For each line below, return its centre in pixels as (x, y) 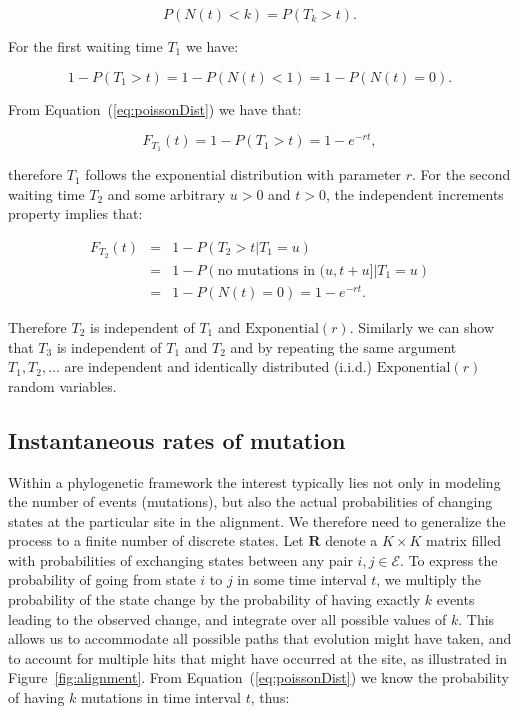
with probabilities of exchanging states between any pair (180, 559)
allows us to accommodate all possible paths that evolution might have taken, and (260, 638)
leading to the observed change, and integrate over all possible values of (227, 618)
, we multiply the (428, 579)
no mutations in (266, 270)
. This (476, 618)
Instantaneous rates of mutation (177, 439)
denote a (351, 540)
